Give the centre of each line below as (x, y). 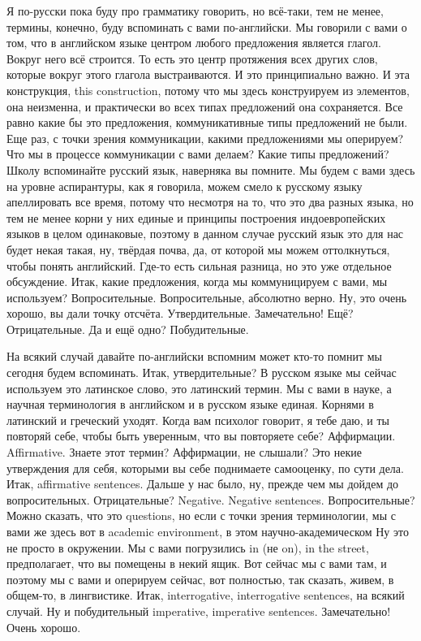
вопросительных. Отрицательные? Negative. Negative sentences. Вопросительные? (211, 499)
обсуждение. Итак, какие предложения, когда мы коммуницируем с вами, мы (197, 282)
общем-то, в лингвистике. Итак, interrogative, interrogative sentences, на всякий (206, 595)
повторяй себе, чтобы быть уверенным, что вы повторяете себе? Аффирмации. (201, 436)
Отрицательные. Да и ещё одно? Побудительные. (128, 329)
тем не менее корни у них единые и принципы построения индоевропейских (196, 217)
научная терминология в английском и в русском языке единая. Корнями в (190, 404)
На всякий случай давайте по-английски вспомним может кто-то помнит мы (194, 356)
